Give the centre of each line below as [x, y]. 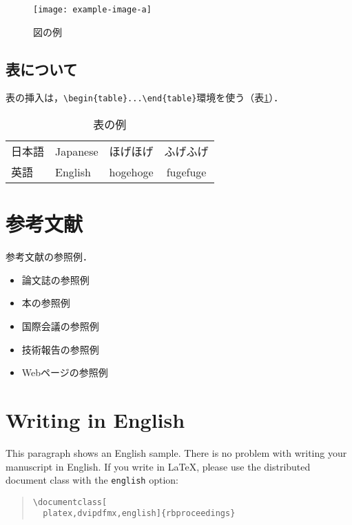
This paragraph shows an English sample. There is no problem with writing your [176, 452]
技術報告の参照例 [60, 349]
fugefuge [186, 172]
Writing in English [95, 419]
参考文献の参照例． [49, 257]
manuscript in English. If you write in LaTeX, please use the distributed [158, 466]
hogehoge [131, 172]
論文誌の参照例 [55, 279]
